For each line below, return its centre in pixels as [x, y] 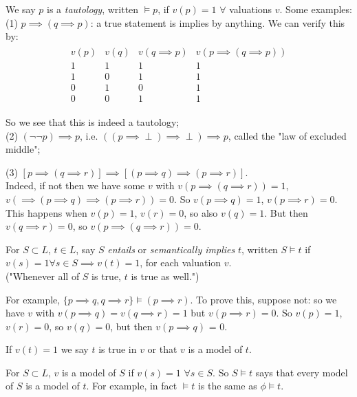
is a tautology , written [93, 9]
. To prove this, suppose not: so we [263, 299]
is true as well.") [165, 276]
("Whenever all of [43, 276]
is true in [118, 349]
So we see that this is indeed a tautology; [93, 121]
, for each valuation [181, 262]
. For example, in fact [132, 386]
